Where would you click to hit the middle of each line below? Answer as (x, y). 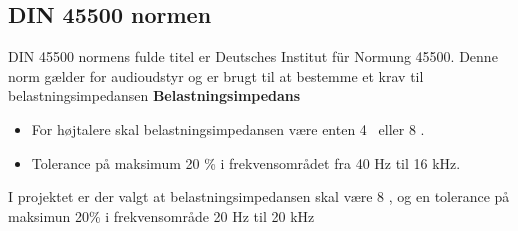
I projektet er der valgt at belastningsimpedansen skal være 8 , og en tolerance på (259, 196)
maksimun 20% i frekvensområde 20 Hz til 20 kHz (161, 215)
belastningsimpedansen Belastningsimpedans (154, 95)
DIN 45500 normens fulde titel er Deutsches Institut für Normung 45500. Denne (253, 56)
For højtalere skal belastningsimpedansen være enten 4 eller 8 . (228, 128)
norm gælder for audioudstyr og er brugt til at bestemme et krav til (216, 75)
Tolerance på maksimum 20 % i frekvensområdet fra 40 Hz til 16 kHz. (246, 162)
